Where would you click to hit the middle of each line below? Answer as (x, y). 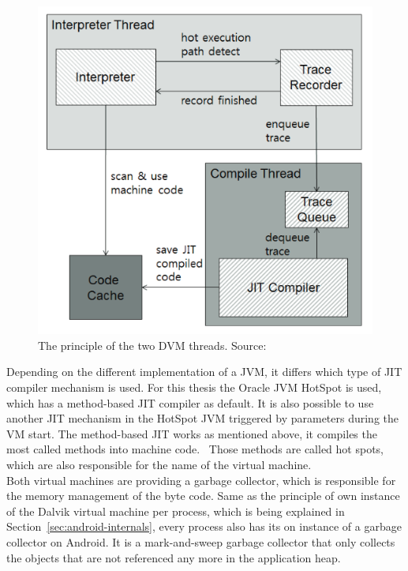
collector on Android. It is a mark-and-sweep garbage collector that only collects (201, 541)
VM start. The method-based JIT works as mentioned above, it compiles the (192, 433)
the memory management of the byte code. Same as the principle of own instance (203, 496)
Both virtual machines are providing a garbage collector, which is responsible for (201, 480)
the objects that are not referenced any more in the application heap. (174, 557)
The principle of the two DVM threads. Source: (152, 345)
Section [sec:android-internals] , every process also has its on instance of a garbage (204, 526)
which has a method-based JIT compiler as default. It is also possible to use (190, 402)
